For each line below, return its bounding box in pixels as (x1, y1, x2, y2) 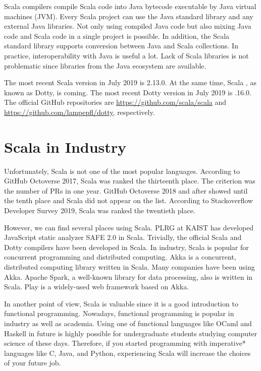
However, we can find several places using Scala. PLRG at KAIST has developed (4, 222, 254, 232)
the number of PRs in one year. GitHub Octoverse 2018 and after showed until (4, 185, 248, 196)
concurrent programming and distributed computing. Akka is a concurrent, (4, 252, 236, 262)
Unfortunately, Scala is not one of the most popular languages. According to (4, 165, 240, 176)
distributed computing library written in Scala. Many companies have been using (4, 262, 255, 272)
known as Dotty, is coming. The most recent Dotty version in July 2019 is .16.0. (4, 87, 251, 97)
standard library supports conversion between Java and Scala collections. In (4, 40, 238, 51)
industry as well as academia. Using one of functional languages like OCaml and (4, 318, 252, 328)
